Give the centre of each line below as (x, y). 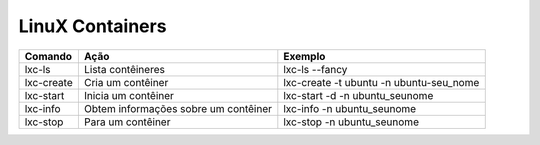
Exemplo (304, 56)
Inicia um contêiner (129, 95)
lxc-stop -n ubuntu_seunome (351, 122)
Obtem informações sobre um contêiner (178, 108)
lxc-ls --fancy (315, 69)
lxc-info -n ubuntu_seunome (350, 108)
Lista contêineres (124, 69)
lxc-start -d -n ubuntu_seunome (358, 95)
